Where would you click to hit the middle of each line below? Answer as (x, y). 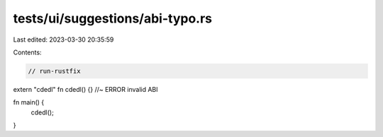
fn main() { (29, 102)
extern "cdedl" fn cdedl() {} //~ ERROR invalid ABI (86, 89)
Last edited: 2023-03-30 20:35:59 (63, 40)
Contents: (27, 52)
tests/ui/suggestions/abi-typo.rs (113, 18)
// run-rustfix (54, 71)
